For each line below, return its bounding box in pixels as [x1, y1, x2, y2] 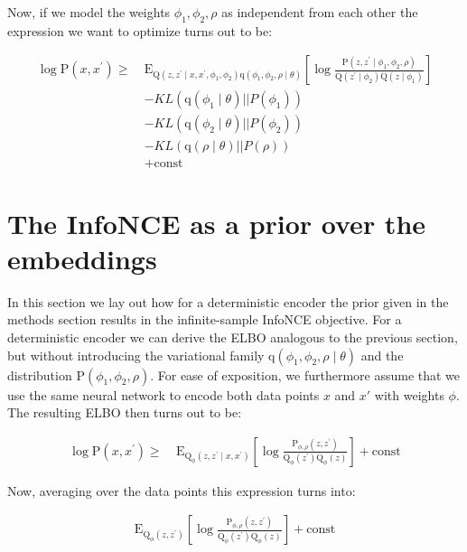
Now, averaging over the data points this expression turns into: [7, 481, 356, 500]
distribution [7, 365, 72, 384]
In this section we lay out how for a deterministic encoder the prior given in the [7, 292, 449, 311]
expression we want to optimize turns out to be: [7, 21, 273, 40]
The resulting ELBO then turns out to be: [7, 403, 242, 422]
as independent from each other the [221, 3, 418, 21]
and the [360, 345, 404, 364]
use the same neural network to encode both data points [7, 385, 320, 404]
